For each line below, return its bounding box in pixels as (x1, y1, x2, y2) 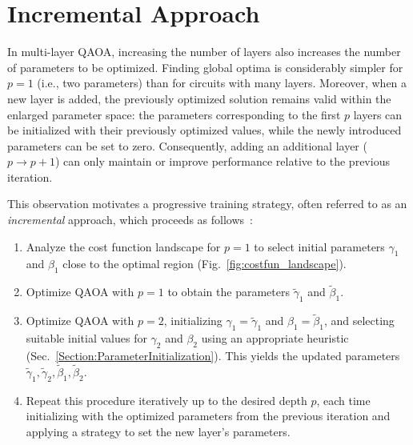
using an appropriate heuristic (201, 330, 349, 347)
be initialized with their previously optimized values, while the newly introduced (7, 122, 402, 138)
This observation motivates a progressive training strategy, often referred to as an (7, 195, 407, 212)
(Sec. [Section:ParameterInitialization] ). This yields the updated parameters (26, 347, 400, 364)
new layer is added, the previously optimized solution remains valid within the (7, 90, 391, 106)
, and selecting (323, 312, 395, 329)
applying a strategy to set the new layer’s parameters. (26, 423, 291, 439)
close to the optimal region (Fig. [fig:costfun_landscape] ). (62, 255, 347, 272)
